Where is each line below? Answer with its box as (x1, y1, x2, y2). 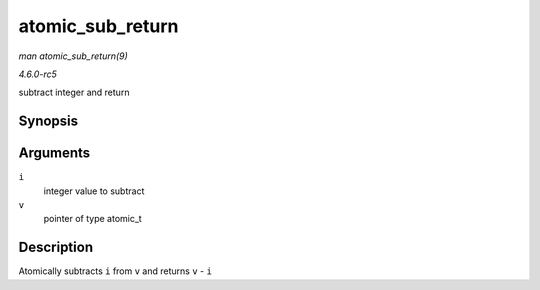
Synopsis (18, 113, 79, 130)
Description (18, 239, 94, 256)
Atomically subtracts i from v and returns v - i (18, 265, 212, 277)
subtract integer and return (18, 86, 130, 99)
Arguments (18, 145, 91, 162)
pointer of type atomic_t (43, 213, 142, 225)
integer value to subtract (43, 185, 145, 197)
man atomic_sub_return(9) (18, 50, 129, 62)
